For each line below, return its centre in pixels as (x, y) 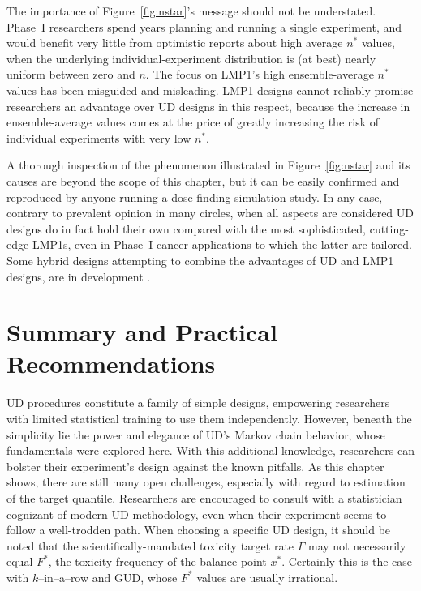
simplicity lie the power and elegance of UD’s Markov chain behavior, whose (196, 434)
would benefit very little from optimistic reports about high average (175, 43)
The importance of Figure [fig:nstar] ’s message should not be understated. (191, 11)
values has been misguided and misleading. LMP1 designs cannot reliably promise (210, 90)
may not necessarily (357, 545)
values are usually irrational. (267, 577)
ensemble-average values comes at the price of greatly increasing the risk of (193, 122)
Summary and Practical (142, 332)
